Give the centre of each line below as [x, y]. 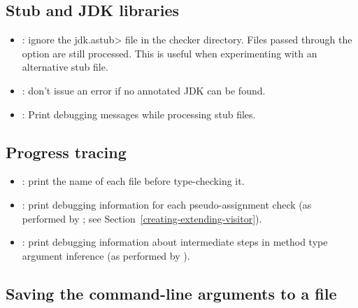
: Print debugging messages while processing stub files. [139, 114]
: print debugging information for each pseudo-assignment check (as [167, 204]
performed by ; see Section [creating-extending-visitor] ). [142, 218]
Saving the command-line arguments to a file [171, 293]
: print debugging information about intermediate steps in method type [175, 242]
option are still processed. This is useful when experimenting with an [170, 53]
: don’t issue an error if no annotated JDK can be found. [144, 90]
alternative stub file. [65, 67]
